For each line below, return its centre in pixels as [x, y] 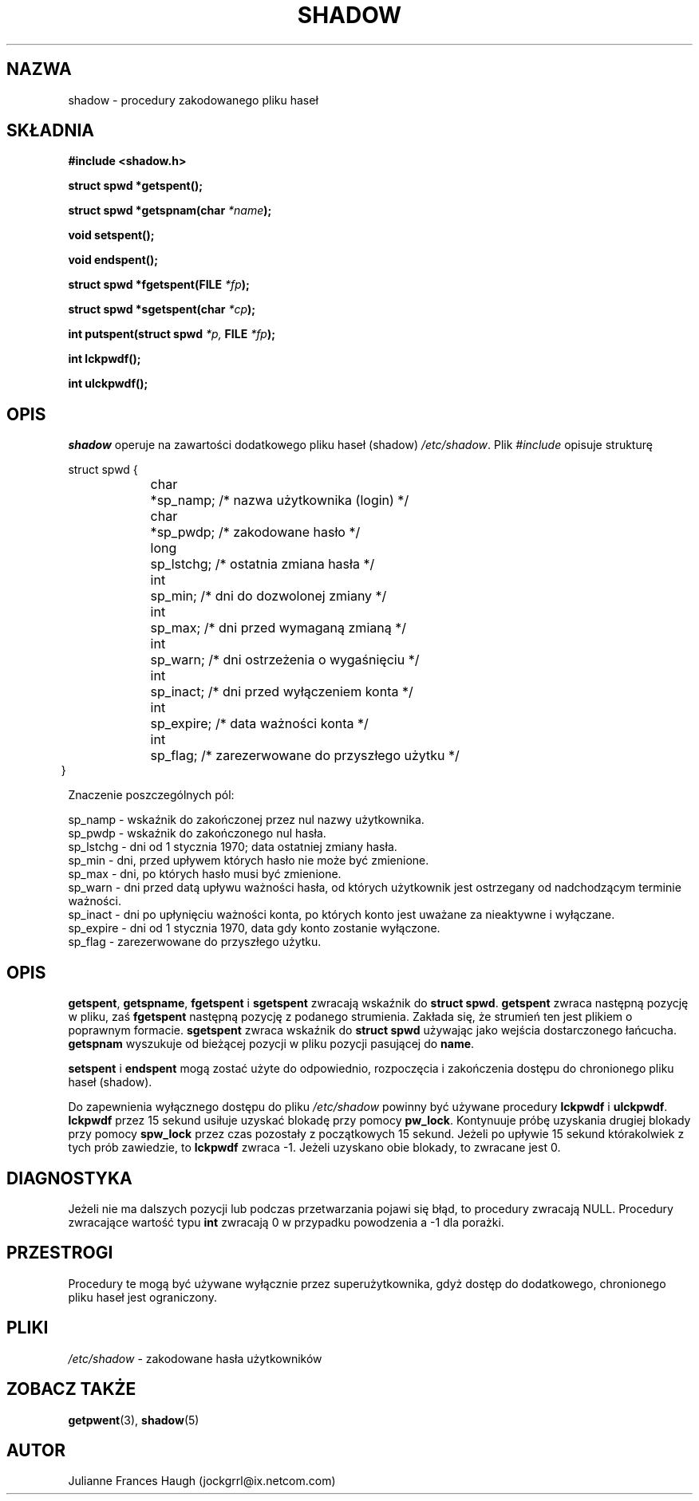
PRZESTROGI [60, 1253]
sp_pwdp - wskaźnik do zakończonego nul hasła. [197, 833]
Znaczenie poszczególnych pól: [151, 795]
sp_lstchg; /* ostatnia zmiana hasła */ [263, 564]
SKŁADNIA [50, 131]
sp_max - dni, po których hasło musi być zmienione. [205, 874]
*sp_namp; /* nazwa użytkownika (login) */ [280, 500]
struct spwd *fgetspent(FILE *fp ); [159, 285]
